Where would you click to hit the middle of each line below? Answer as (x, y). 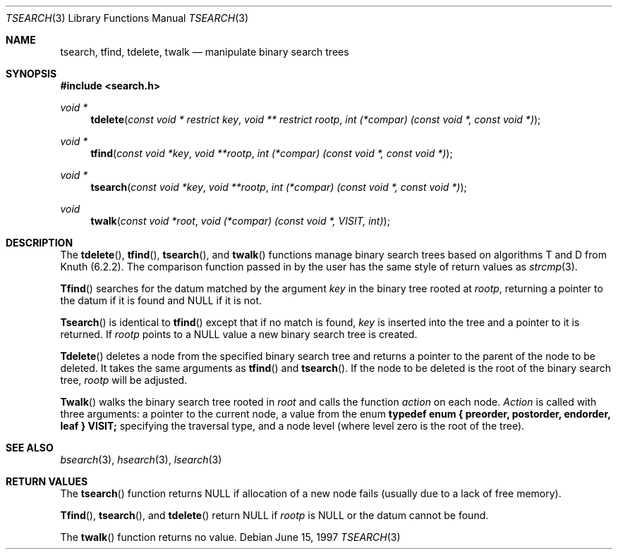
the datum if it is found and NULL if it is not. (161, 300)
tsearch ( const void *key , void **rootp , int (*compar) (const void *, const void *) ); (279, 187)
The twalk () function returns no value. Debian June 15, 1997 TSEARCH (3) (230, 537)
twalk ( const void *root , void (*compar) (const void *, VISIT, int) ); (240, 221)
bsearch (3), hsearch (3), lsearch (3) (141, 460)
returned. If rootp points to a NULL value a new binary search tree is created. (239, 334)
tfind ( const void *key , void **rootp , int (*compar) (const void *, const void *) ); (272, 153)
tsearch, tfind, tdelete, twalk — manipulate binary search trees (205, 52)
